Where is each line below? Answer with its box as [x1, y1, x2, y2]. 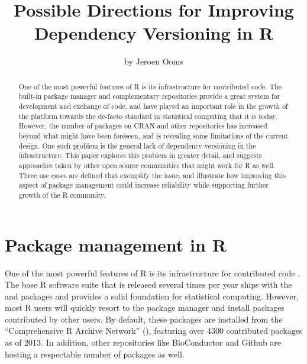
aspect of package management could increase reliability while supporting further [18, 180, 269, 190]
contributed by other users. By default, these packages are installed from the [5, 313, 283, 325]
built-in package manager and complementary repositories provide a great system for [18, 91, 280, 101]
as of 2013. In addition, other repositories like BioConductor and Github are [5, 336, 282, 349]
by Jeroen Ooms [124, 55, 183, 67]
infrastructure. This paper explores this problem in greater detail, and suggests [18, 150, 262, 160]
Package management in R [5, 232, 227, 256]
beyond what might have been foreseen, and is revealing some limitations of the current [18, 130, 288, 140]
